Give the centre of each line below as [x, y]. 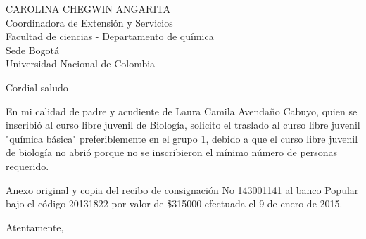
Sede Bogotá [33, 50]
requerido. [27, 166]
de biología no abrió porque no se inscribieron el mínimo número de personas [172, 152]
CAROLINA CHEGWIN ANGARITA [88, 8]
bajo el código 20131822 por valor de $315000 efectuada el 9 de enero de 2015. [174, 204]
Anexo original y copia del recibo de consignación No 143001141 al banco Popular [182, 189]
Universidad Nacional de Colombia [81, 64]
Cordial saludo [37, 87]
